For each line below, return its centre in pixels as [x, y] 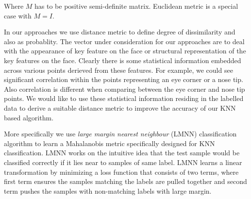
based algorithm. [29, 117]
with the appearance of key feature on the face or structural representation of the [125, 51]
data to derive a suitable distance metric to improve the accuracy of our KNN [120, 108]
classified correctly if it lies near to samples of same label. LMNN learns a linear [123, 162]
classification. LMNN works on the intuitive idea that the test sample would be [122, 153]
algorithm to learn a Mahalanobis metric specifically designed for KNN [109, 143]
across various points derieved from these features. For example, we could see [118, 70]
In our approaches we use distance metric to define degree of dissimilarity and [120, 32]
